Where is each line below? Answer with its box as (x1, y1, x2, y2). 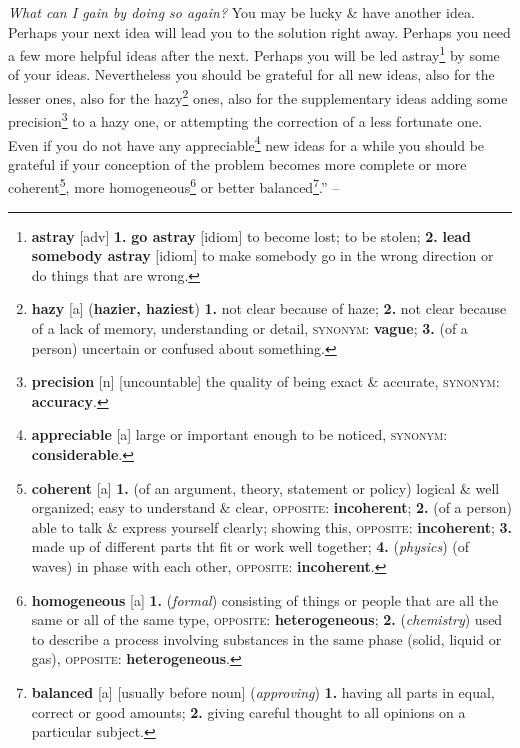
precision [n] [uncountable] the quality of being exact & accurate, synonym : (31, 371, 500, 392)
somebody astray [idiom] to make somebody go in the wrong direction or (31, 245, 494, 266)
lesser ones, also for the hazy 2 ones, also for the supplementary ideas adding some (8, 85, 508, 108)
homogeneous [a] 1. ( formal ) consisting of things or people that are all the (31, 589, 499, 610)
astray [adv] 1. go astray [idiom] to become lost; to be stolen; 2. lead (31, 225, 472, 246)
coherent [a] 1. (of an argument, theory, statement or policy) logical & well (31, 477, 500, 498)
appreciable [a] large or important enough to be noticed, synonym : (31, 424, 448, 445)
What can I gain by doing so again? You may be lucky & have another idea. (8, 2, 475, 22)
